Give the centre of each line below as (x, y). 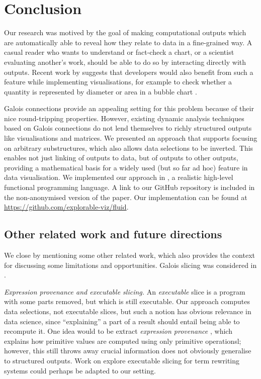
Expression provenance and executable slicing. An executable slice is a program (125, 291)
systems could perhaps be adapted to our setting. (80, 370)
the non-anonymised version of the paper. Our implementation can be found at (126, 197)
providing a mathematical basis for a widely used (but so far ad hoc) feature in (126, 167)
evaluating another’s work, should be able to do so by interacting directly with (125, 62)
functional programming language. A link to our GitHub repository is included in (129, 187)
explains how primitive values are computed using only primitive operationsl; (123, 341)
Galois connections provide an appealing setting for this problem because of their (129, 108)
